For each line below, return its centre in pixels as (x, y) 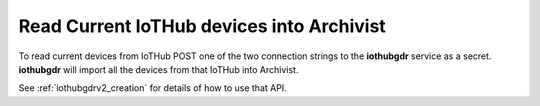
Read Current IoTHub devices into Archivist (202, 26)
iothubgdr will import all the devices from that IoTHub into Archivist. (158, 69)
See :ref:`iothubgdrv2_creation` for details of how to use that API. (152, 88)
